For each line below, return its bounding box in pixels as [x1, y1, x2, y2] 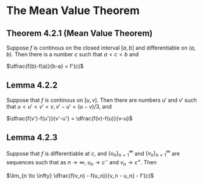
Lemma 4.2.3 [6, 132, 58, 143]
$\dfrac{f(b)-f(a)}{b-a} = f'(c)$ [6, 62, 84, 70]
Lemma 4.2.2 [6, 80, 58, 90]
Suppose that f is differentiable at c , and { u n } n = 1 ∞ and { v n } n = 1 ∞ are [6, 148, 180, 159]
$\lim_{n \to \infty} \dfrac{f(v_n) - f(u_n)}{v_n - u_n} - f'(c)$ [6, 172, 154, 179]
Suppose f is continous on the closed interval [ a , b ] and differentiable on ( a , [6, 44, 196, 51]
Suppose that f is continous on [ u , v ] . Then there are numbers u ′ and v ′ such [6, 96, 197, 104]
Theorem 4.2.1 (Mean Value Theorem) [6, 28, 153, 38]
